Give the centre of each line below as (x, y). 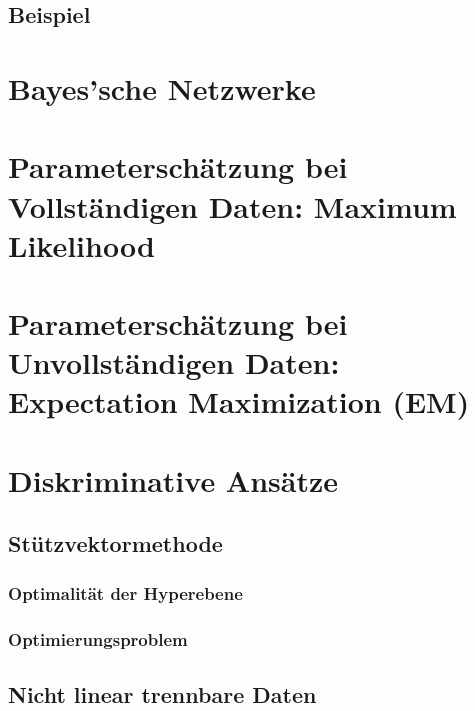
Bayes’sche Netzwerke (162, 87)
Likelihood (81, 244)
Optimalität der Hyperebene (125, 592)
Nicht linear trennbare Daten (162, 693)
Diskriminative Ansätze (173, 479)
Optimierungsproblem (98, 638)
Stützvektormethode (115, 543)
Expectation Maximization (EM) (239, 401)
